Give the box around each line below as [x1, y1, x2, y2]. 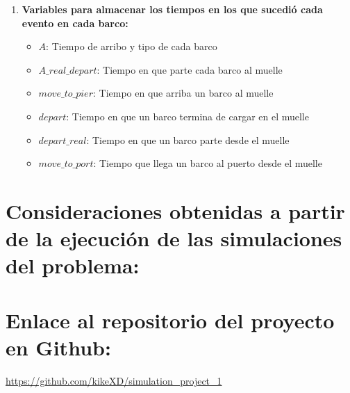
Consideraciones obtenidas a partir [6, 196, 345, 225]
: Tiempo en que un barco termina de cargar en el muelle [66, 109, 309, 123]
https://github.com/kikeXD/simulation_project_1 [6, 373, 222, 387]
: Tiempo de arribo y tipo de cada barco [46, 39, 217, 54]
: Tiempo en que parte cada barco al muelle [97, 62, 283, 77]
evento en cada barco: [22, 15, 128, 30]
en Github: [6, 332, 111, 361]
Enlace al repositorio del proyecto [6, 305, 335, 334]
